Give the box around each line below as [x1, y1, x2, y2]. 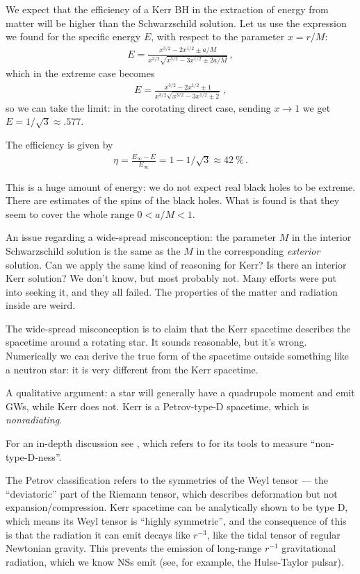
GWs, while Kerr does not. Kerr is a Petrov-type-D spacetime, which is [6, 398, 309, 413]
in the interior [291, 230, 352, 244]
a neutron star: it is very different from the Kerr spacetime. [6, 362, 259, 376]
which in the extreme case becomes [6, 66, 155, 81]
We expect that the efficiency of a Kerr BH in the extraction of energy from [6, 2, 329, 16]
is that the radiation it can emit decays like [6, 527, 190, 541]
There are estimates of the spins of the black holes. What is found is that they [6, 193, 340, 208]
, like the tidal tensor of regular [206, 527, 341, 541]
